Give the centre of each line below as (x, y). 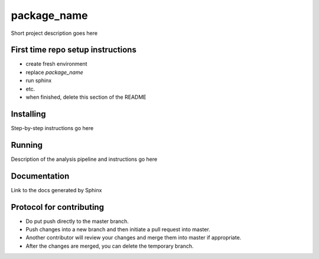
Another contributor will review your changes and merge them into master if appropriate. (134, 238)
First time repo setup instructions (74, 50)
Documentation (40, 176)
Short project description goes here (54, 33)
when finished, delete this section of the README (86, 97)
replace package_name (54, 72)
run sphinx (39, 80)
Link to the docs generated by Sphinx (56, 190)
